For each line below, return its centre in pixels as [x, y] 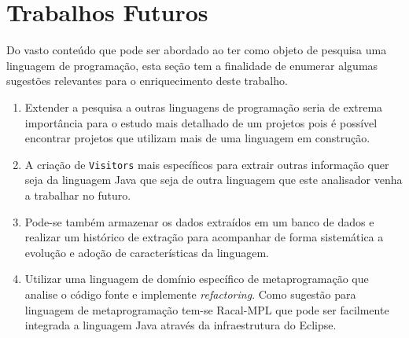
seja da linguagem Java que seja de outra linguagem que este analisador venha [214, 180]
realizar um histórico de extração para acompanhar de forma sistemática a [204, 237]
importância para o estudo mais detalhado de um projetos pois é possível [201, 122]
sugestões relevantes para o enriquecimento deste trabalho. [147, 81]
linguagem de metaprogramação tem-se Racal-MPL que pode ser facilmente [207, 309]
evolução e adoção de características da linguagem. [147, 252]
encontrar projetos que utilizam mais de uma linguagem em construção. [197, 138]
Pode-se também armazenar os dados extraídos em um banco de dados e [199, 221]
